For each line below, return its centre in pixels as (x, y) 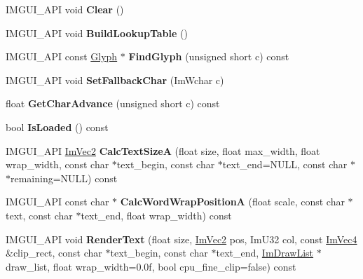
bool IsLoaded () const (57, 127)
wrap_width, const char (57, 164)
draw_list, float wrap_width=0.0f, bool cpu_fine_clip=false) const (151, 266)
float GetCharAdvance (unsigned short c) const (113, 103)
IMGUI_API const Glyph (62, 56)
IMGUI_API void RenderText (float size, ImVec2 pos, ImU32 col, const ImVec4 (181, 239)
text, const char (39, 215)
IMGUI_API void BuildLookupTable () (97, 33)
